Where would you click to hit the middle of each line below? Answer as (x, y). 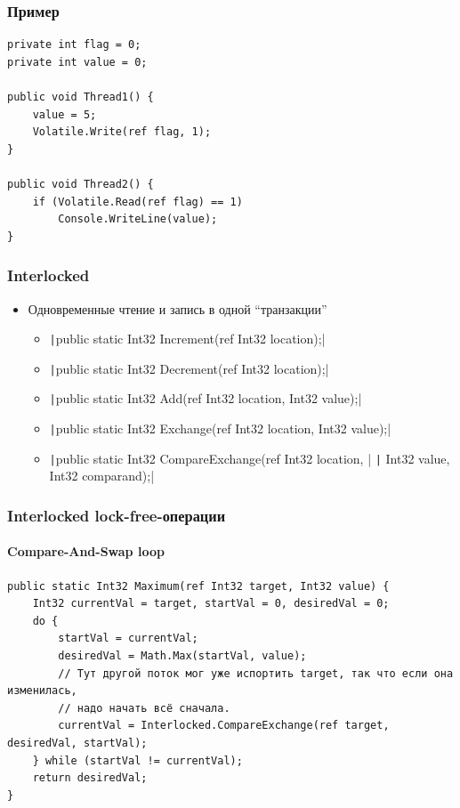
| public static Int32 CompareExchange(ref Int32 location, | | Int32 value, (250, 458)
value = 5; (65, 114)
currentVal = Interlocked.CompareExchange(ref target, (224, 726)
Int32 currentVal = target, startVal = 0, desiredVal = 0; (211, 604)
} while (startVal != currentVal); (137, 760)
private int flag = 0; (74, 45)
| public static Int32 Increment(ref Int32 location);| (187, 339)
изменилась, (42, 691)
